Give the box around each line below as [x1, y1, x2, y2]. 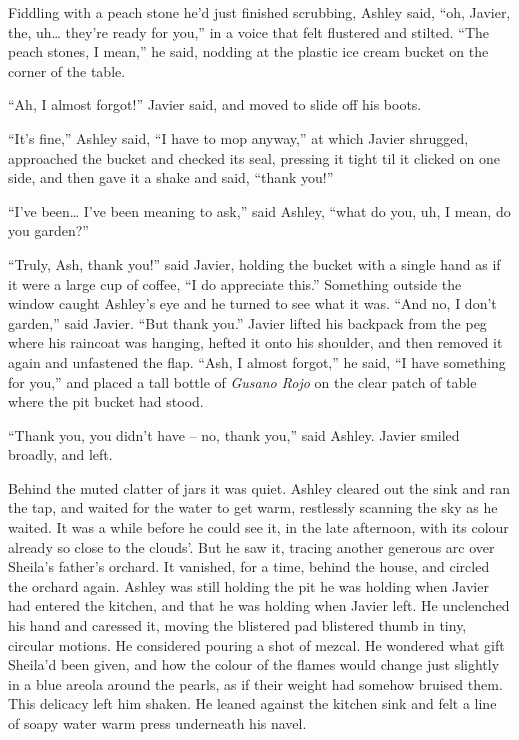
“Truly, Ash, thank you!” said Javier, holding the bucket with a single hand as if [8, 253, 501, 274]
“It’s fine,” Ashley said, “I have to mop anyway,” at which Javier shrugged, [8, 127, 469, 148]
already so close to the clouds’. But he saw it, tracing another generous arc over [8, 536, 495, 557]
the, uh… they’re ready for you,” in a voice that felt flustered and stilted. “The [8, 21, 490, 42]
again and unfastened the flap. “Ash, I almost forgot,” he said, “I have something [8, 351, 506, 372]
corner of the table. [8, 60, 126, 81]
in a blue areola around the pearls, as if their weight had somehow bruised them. [8, 673, 503, 694]
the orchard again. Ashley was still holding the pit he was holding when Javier [8, 575, 489, 596]
